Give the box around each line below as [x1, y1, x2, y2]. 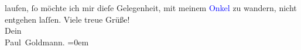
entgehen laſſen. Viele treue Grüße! [5, 13, 130, 25]
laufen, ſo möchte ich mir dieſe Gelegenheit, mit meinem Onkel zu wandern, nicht [5, 2, 297, 13]
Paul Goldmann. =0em [5, 35, 89, 48]
